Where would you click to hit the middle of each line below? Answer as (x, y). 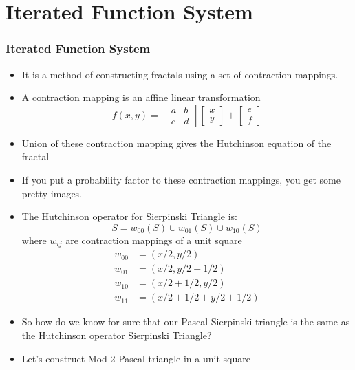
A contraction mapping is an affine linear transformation (141, 97)
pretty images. (52, 193)
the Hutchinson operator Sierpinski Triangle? (117, 335)
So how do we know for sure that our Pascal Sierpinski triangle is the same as (186, 322)
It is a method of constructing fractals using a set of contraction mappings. (180, 74)
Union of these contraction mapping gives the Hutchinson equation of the (176, 143)
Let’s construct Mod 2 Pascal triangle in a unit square (136, 358)
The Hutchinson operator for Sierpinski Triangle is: (129, 216)
